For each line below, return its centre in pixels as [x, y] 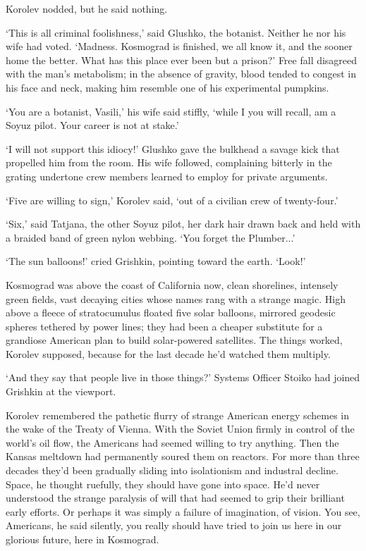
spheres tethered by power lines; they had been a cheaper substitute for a [164, 326]
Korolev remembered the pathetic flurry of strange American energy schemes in [178, 415]
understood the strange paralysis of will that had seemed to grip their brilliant [175, 498]
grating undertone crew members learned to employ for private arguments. [167, 176]
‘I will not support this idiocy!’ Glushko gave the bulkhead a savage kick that [173, 148]
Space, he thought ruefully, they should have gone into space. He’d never [163, 484]
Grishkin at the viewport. [61, 391]
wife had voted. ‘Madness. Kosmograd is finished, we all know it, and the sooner [179, 46]
